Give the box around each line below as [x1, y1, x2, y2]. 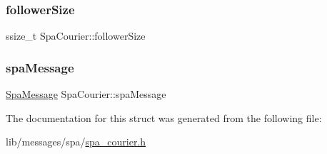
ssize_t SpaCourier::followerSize [6, 28, 146, 43]
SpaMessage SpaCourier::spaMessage [6, 87, 166, 101]
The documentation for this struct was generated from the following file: [6, 110, 322, 125]
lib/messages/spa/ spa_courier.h [6, 134, 146, 149]
